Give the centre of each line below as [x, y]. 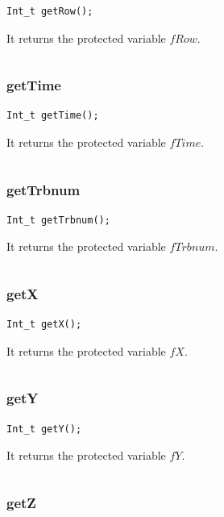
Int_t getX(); [44, 325]
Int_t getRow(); [50, 11]
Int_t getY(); [44, 429]
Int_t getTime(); [53, 116]
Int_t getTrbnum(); [58, 220]
